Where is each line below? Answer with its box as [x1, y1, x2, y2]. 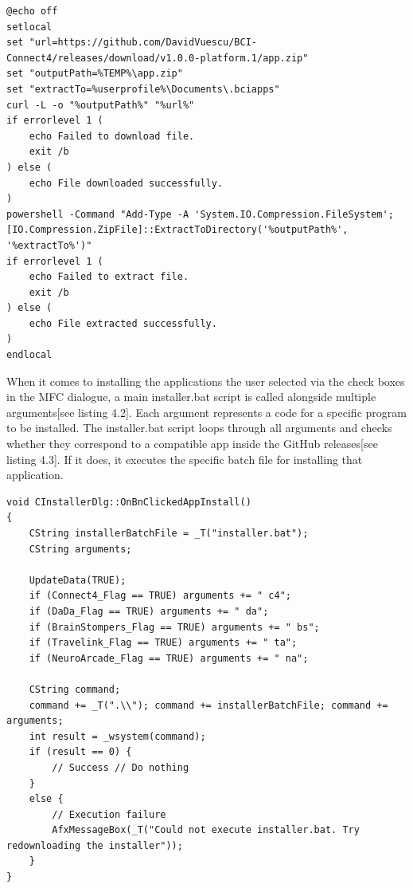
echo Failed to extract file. [29, 271, 189, 283]
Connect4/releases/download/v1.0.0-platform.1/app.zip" [6, 52, 309, 64]
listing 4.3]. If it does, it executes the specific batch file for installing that [6, 450, 363, 467]
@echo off [6, 6, 58, 17]
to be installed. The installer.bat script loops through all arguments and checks [6, 419, 392, 436]
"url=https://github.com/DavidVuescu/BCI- [29, 37, 257, 49]
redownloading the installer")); [6, 839, 183, 851]
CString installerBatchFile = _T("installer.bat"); [29, 528, 309, 539]
